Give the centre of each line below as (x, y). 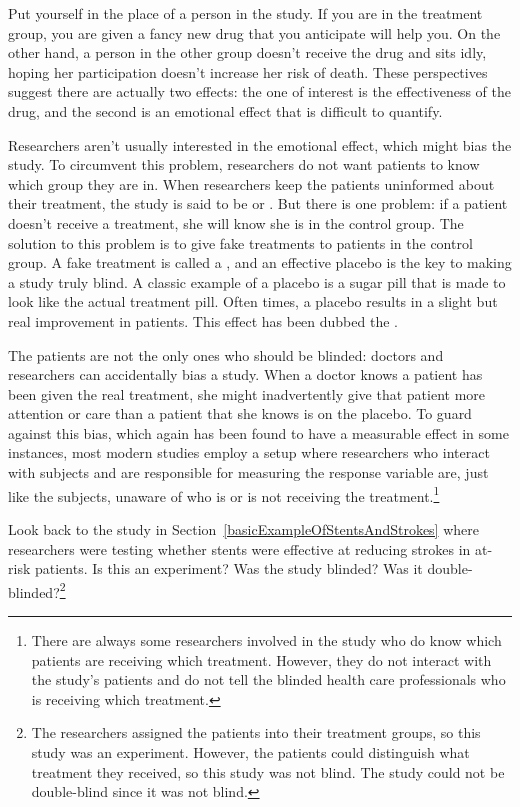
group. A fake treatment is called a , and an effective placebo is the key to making (260, 262)
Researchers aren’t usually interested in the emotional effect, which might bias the (260, 144)
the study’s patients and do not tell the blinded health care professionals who (268, 679)
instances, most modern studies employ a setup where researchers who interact (249, 452)
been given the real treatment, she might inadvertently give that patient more (246, 393)
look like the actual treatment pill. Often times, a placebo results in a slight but (253, 301)
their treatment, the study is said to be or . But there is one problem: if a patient (258, 203)
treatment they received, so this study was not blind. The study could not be (268, 771)
